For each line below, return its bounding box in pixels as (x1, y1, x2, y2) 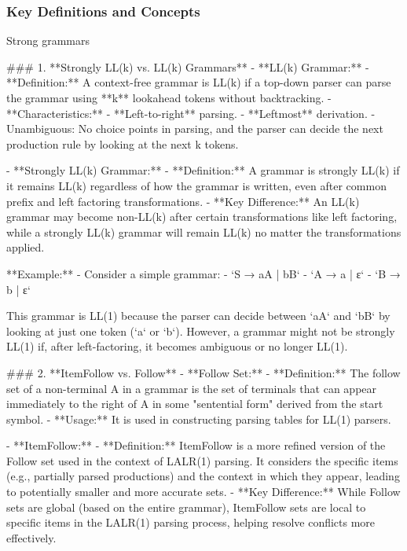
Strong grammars (6, 32, 90, 49)
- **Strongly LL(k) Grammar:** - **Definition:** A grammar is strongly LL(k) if (6, 162, 400, 178)
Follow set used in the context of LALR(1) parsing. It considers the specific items (6, 452, 398, 468)
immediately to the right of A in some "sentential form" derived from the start (6, 395, 383, 412)
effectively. (6, 529, 57, 545)
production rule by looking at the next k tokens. (6, 135, 239, 152)
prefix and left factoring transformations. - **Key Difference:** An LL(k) (6, 193, 360, 209)
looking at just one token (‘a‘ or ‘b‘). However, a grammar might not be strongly (6, 322, 395, 339)
